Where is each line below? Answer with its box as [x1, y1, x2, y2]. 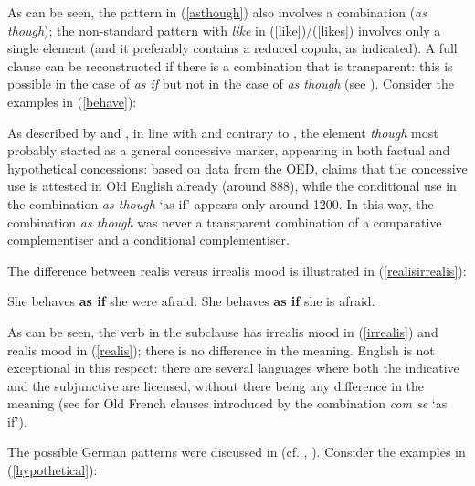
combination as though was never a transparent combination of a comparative [7, 212, 442, 231]
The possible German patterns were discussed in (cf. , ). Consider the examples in [7, 442, 466, 461]
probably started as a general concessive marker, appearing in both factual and [7, 141, 450, 160]
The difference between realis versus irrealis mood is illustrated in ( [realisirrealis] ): [7, 260, 467, 280]
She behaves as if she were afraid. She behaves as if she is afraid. [7, 291, 375, 311]
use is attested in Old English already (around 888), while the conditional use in [7, 176, 457, 195]
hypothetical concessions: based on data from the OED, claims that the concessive [7, 158, 468, 177]
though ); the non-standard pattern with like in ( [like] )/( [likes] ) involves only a [7, 20, 441, 39]
